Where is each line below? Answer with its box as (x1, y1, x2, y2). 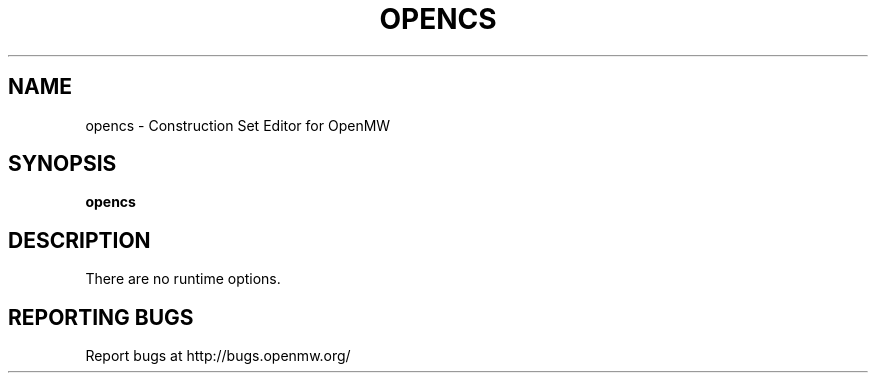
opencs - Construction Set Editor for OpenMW (85, 116, 391, 134)
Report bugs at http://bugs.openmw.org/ (85, 347, 351, 365)
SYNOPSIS (8, 151, 117, 177)
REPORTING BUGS (8, 304, 194, 330)
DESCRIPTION (8, 227, 151, 253)
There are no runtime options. (85, 270, 281, 288)
